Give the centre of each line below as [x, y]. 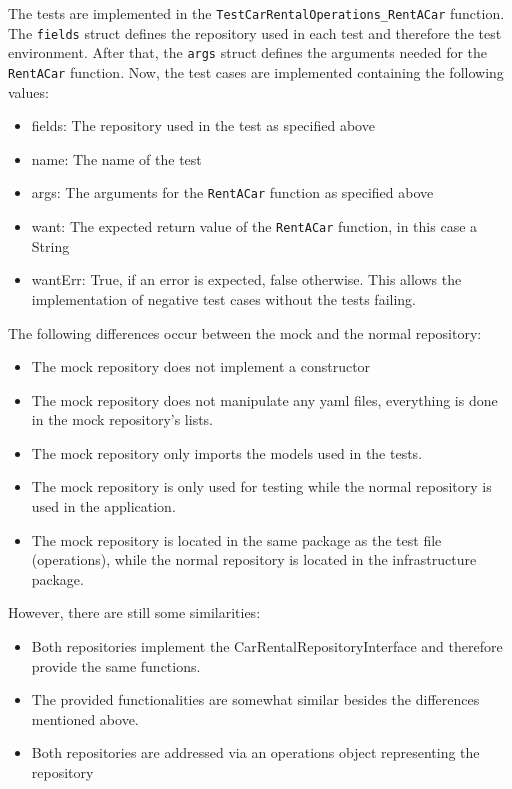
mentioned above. [85, 718]
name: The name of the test [116, 158]
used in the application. [103, 506]
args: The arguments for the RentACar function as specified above [232, 192]
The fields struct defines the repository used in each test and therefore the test [255, 32]
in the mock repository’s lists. [122, 419]
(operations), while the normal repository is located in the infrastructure [254, 559]
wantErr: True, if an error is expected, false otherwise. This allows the [246, 279]
